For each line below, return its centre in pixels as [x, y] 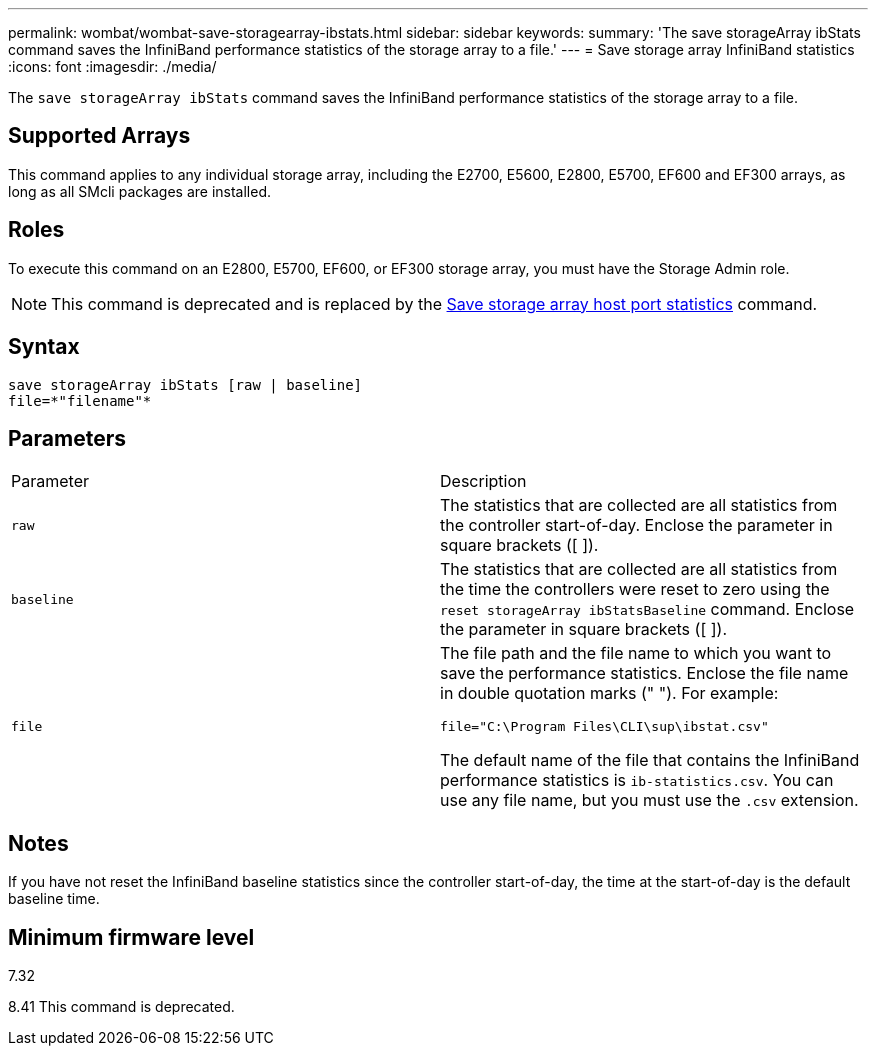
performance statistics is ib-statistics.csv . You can [637, 780]
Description [483, 481]
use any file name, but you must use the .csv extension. [649, 800]
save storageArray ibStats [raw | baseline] [185, 384]
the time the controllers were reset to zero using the [635, 589]
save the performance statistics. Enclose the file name [644, 673]
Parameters [67, 438]
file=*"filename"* [80, 400]
